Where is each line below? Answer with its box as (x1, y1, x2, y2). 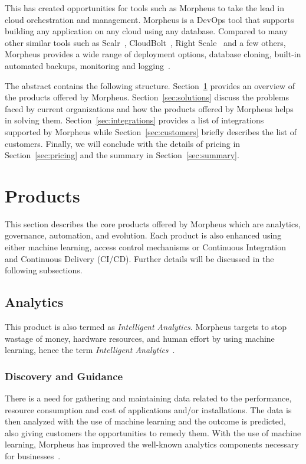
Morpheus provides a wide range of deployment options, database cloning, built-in (5, 48, 301, 60)
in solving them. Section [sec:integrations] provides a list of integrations (5, 114, 264, 126)
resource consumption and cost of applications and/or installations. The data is (5, 403, 292, 416)
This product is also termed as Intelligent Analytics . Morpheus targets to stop (5, 321, 287, 333)
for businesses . (5, 449, 61, 462)
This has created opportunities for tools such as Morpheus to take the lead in (5, 2, 284, 14)
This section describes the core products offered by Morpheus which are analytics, (5, 217, 301, 230)
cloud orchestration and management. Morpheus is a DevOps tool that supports (5, 13, 294, 25)
